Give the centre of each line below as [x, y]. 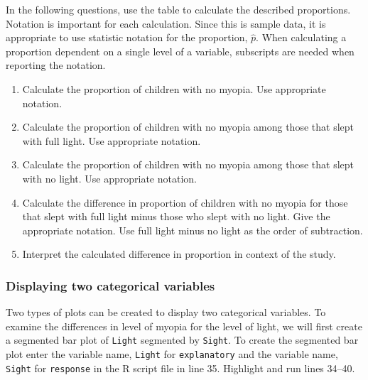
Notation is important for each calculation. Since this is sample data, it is [166, 23]
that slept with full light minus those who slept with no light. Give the [176, 216]
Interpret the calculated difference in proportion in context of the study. [179, 254]
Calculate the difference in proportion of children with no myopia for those [185, 202]
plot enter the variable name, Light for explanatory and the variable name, [172, 353]
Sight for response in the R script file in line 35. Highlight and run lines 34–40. [180, 368]
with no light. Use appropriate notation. [109, 178]
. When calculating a [301, 37]
